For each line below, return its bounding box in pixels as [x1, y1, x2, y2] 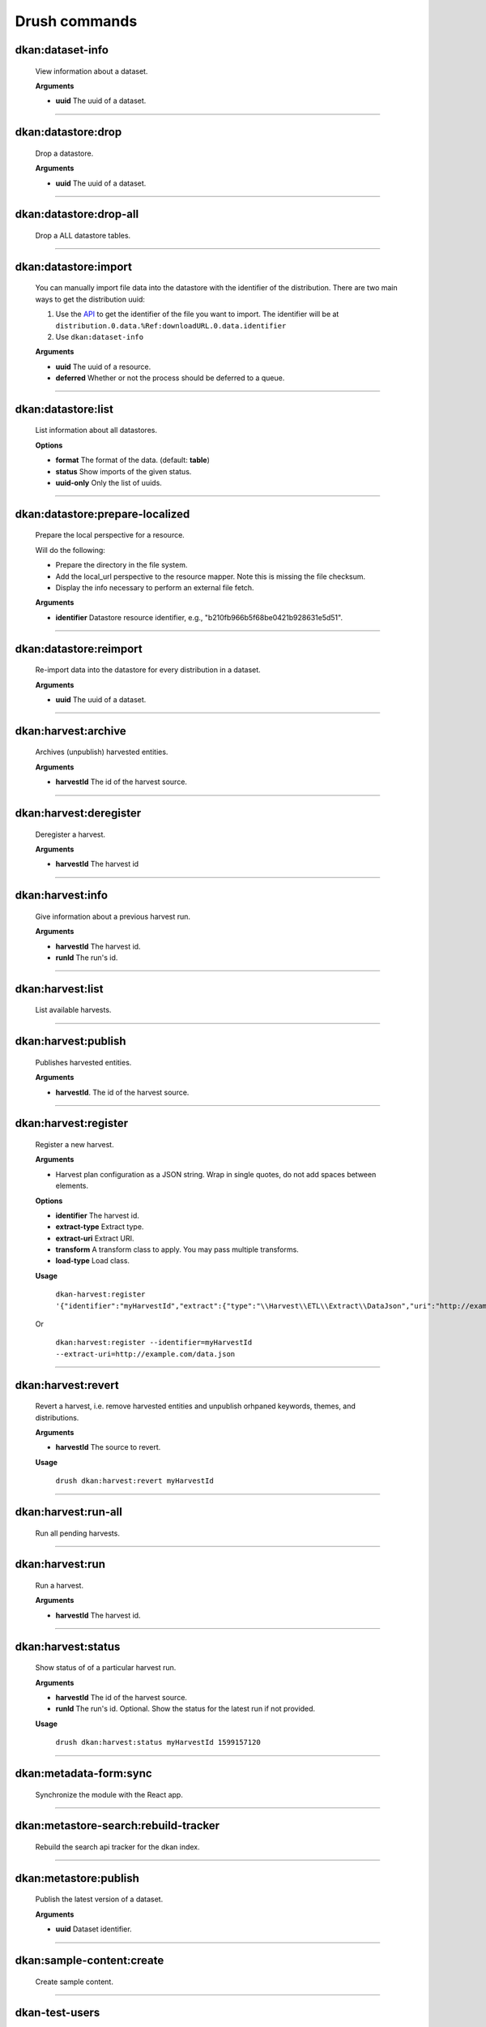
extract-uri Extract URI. [55, 1233, 134, 1243]
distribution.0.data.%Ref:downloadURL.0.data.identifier [55, 321, 287, 330]
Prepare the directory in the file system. [55, 560, 188, 570]
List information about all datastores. [35, 426, 158, 435]
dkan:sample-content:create [15, 1953, 164, 1967]
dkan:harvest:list [15, 982, 104, 996]
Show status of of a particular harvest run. [35, 1663, 177, 1673]
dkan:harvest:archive [15, 724, 127, 738]
